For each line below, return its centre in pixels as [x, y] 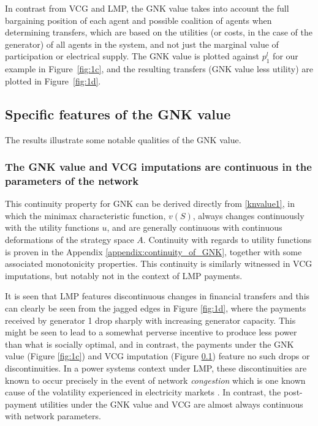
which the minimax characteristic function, [85, 215]
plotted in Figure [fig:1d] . [53, 80]
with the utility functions [52, 227]
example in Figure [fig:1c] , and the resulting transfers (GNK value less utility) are [159, 69]
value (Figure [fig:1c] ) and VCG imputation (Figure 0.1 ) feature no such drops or [157, 356]
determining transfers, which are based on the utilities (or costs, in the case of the [159, 32]
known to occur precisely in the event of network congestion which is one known [155, 380]
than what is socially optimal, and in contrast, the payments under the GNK [150, 344]
